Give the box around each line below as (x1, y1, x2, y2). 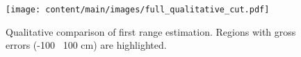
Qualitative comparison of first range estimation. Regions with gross (6, 24, 296, 38)
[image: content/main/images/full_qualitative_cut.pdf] (6, 5, 270, 14)
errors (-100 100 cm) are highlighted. (6, 38, 167, 52)
